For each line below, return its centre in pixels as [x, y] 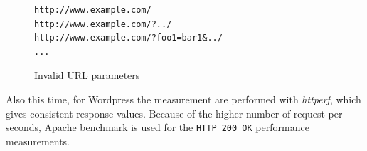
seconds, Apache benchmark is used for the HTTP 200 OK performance [158, 127]
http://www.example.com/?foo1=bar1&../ [128, 38]
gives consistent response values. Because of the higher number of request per [174, 113]
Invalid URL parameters [87, 75]
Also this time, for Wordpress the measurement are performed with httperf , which [183, 99]
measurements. [38, 141]
